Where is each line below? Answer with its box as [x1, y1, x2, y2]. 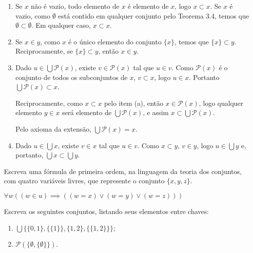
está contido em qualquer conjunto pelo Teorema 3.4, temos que [58, 10, 249, 20]
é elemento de [128, 1, 169, 11]
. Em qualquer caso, [31, 20, 91, 30]
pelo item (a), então [104, 97, 164, 108]
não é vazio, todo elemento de [31, 1, 119, 11]
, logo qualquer [198, 97, 244, 108]
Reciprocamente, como [15, 97, 83, 108]
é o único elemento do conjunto [68, 36, 162, 46]
